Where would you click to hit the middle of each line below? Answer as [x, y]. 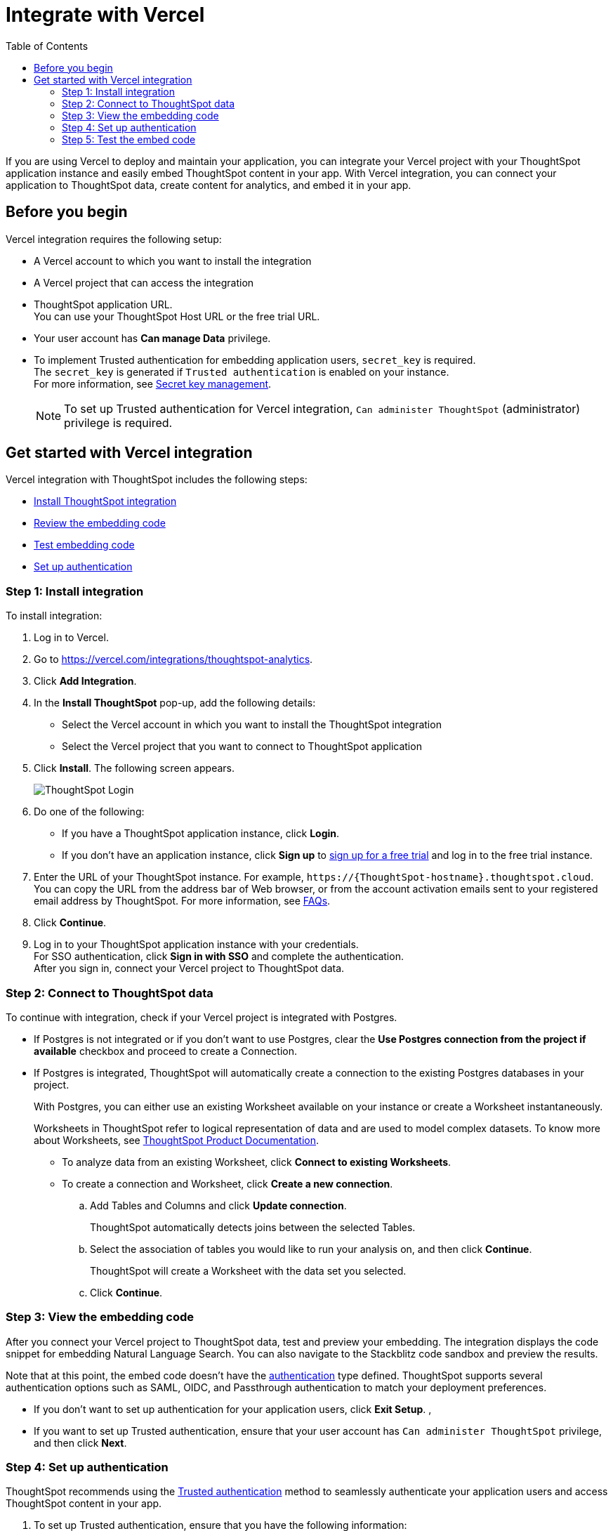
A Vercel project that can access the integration [144, 282]
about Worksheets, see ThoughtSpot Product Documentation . [177, 1140]
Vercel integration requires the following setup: [114, 239]
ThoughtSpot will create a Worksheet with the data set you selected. [248, 1270]
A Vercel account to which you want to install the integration [173, 261]
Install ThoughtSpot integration [105, 501]
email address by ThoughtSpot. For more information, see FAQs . [182, 901]
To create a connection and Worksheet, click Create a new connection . [228, 1183]
